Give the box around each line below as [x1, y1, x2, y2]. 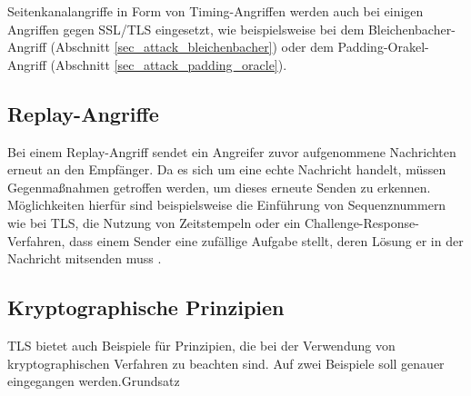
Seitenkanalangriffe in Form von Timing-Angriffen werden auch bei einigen [7, 2, 424, 20]
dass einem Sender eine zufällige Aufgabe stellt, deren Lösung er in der [69, 231, 464, 250]
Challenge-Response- [304, 213, 419, 232]
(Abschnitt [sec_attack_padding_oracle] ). [50, 54, 287, 74]
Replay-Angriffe [7, 99, 159, 127]
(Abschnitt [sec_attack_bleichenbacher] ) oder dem [50, 37, 334, 56]
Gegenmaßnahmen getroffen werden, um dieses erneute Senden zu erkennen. [7, 177, 431, 196]
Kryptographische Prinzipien [7, 293, 285, 322]
